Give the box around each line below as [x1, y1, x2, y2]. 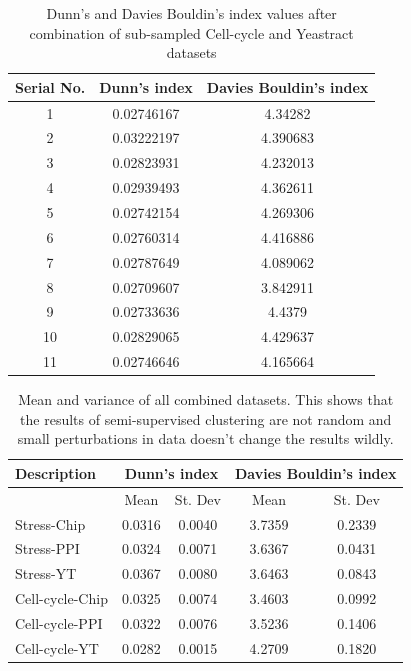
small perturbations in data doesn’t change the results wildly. [17, 428, 394, 449]
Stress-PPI [15, 538, 80, 559]
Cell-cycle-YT [15, 637, 99, 658]
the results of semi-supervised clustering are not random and [20, 408, 392, 429]
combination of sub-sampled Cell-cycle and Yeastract [29, 22, 354, 43]
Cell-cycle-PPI [15, 613, 103, 633]
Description [15, 462, 97, 483]
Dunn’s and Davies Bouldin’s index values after [46, 3, 337, 23]
